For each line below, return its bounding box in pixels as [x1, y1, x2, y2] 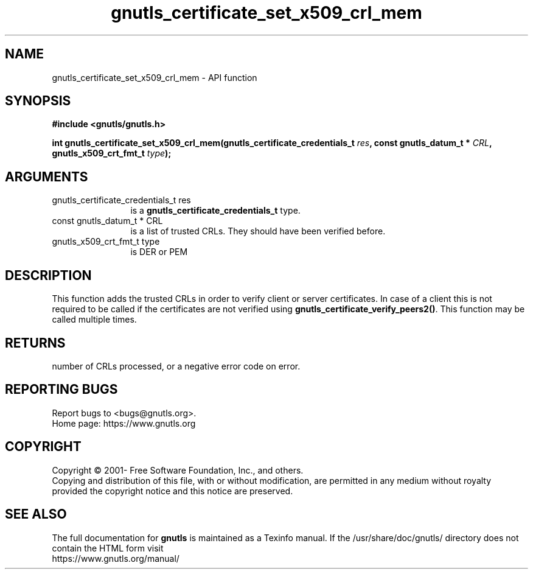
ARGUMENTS [5, 169, 88, 184]
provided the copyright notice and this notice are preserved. [52, 485, 293, 496]
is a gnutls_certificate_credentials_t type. [130, 205, 301, 216]
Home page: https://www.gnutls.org [52, 418, 196, 429]
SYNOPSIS [5, 93, 71, 109]
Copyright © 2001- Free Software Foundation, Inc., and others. [52, 464, 304, 475]
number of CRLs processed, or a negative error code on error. [52, 360, 301, 371]
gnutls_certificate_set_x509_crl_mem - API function [52, 72, 257, 83]
